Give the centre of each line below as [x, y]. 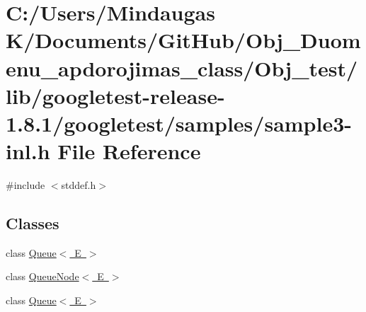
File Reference [129, 151]
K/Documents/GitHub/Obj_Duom [183, 40]
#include [25, 185]
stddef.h [79, 185]
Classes [33, 223]
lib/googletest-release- [115, 95]
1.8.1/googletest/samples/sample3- [179, 123]
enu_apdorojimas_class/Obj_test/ [182, 68]
